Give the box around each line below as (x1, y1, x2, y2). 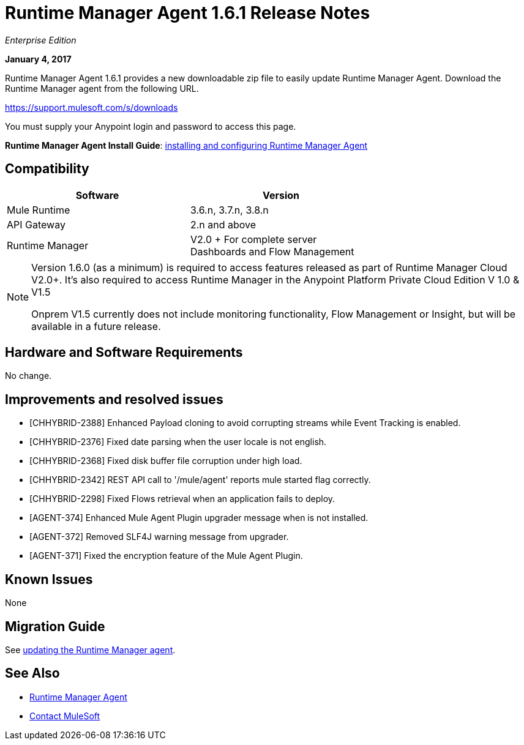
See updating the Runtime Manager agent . (5, 644, 176, 655)
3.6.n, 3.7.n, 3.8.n (190, 203, 269, 216)
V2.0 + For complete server (190, 233, 317, 245)
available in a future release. (31, 320, 161, 332)
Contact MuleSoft (29, 710, 100, 721)
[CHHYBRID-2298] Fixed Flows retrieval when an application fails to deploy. (29, 493, 335, 504)
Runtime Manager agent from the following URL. (5, 83, 199, 94)
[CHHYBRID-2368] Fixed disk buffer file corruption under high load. (29, 455, 302, 466)
